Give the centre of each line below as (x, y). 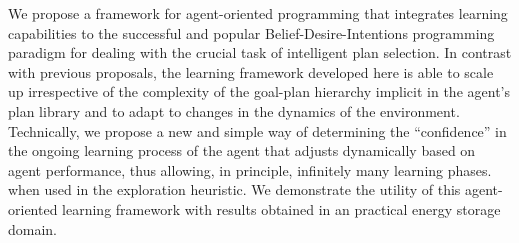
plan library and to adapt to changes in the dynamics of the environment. (234, 110)
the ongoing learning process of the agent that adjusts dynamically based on (242, 150)
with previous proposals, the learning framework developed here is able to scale (251, 71)
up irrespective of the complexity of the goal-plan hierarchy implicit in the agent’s (259, 91)
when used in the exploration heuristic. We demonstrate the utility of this (234, 189)
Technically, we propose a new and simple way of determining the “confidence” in (257, 130)
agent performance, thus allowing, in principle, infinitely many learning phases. (250, 169)
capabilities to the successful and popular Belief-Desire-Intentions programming (251, 32)
